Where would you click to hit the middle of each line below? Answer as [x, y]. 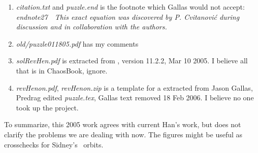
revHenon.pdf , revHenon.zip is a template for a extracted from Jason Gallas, [134, 87]
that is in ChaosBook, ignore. [62, 70]
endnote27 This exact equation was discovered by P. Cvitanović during [128, 16]
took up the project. [47, 107]
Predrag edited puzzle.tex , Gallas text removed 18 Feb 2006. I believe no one [135, 98]
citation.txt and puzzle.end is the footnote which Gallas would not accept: [130, 7]
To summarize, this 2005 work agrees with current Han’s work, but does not [123, 124]
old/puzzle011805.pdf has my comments [77, 43]
